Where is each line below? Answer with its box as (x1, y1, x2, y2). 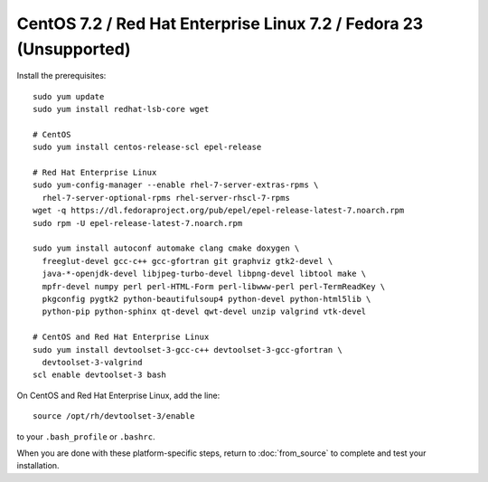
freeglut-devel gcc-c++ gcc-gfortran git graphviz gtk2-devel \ (42, 256, 333, 266)
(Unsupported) (16, 39, 131, 59)
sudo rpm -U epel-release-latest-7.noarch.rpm (33, 218, 243, 228)
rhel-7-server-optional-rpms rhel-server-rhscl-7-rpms (42, 193, 291, 203)
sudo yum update (33, 91, 105, 101)
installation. (16, 460, 60, 471)
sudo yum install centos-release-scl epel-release (33, 142, 262, 153)
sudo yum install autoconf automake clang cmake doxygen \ (33, 243, 300, 253)
